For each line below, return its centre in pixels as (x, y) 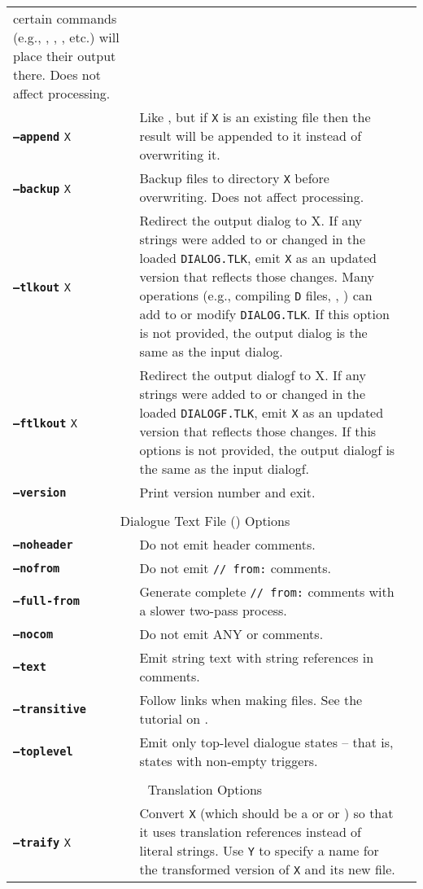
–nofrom (37, 568)
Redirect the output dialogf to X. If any (253, 375)
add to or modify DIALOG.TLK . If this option (264, 314)
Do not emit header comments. (227, 544)
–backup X (42, 188)
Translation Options (205, 789)
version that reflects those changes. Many (257, 276)
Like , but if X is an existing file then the (255, 117)
